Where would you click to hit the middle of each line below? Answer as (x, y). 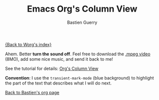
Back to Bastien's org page (32, 92)
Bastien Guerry (82, 22)
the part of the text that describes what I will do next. (58, 83)
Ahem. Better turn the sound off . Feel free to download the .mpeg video (78, 54)
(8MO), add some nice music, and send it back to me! (59, 59)
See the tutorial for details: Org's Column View (52, 68)
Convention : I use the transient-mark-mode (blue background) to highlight (79, 78)
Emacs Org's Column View (82, 9)
